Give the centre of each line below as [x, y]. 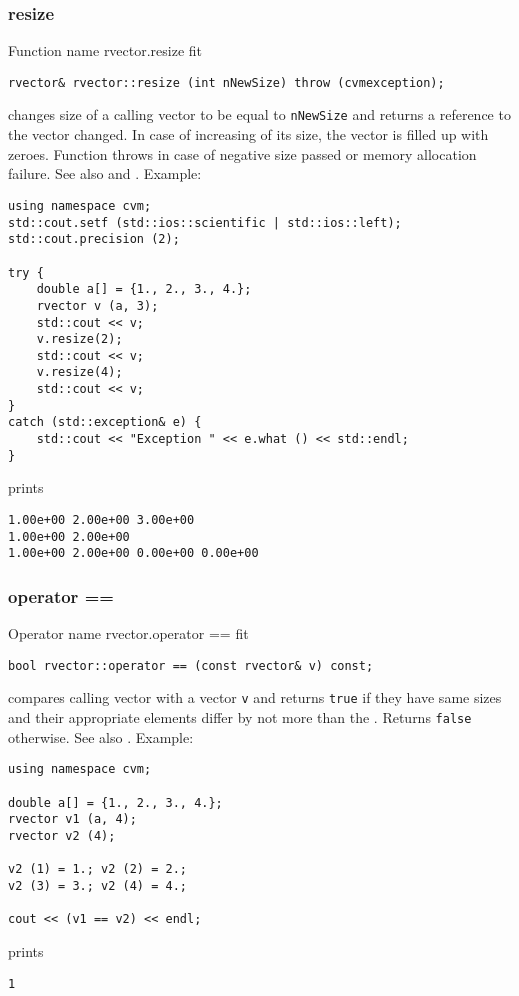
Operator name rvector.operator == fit [128, 633]
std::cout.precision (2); [94, 239]
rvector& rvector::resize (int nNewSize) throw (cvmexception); [226, 82]
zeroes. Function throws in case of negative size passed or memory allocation [242, 153]
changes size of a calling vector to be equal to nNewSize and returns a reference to [259, 114]
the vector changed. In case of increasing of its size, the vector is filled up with [248, 134]
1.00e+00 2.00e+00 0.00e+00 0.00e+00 [133, 553]
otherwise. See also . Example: [101, 736]
